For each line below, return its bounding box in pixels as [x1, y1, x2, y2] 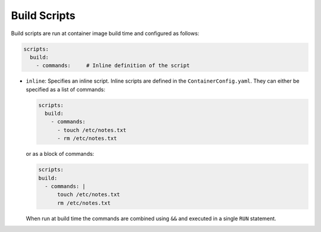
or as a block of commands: [26, 151, 95, 158]
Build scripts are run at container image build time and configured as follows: [11, 30, 199, 37]
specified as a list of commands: [26, 86, 105, 93]
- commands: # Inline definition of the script [36, 62, 190, 69]
